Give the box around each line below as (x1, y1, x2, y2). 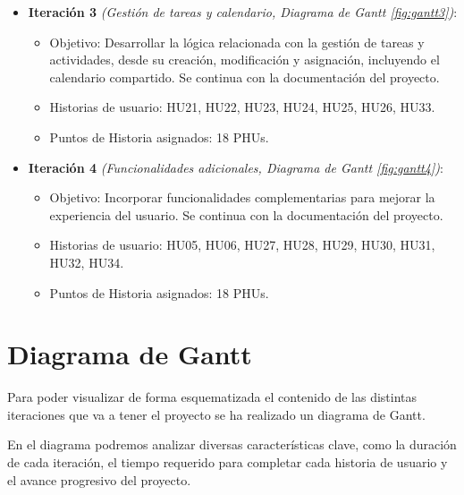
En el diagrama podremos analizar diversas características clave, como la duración (7, 435, 457, 454)
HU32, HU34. (49, 252, 124, 271)
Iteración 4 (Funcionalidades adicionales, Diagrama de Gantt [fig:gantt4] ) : (28, 158, 443, 176)
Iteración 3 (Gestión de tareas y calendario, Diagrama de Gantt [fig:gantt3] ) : (28, 3, 458, 21)
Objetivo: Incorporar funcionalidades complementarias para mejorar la (49, 188, 435, 207)
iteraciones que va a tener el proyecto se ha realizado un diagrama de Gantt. (7, 405, 426, 423)
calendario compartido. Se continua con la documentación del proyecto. (49, 67, 440, 86)
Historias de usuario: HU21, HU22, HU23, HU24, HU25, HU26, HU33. (49, 98, 435, 116)
